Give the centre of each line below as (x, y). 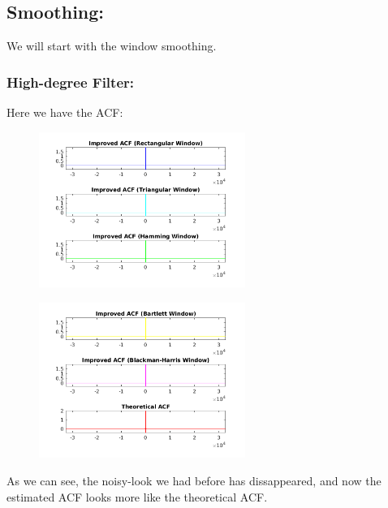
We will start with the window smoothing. (112, 46)
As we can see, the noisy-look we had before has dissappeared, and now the (194, 480)
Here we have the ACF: (65, 112)
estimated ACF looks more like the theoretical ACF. (137, 496)
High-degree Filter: (71, 82)
